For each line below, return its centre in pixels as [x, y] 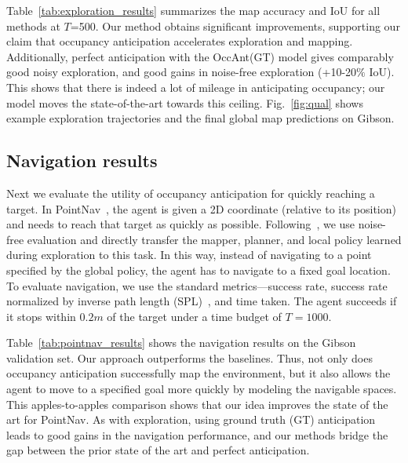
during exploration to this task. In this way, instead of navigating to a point [189, 255]
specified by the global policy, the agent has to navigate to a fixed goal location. [199, 270]
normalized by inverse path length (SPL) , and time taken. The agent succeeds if [202, 301]
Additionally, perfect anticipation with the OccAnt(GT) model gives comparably [200, 56]
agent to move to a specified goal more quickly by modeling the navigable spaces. [202, 389]
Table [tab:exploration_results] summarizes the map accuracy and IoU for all [193, 10]
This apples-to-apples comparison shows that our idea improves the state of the [197, 404]
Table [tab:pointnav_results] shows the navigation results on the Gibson [181, 343]
